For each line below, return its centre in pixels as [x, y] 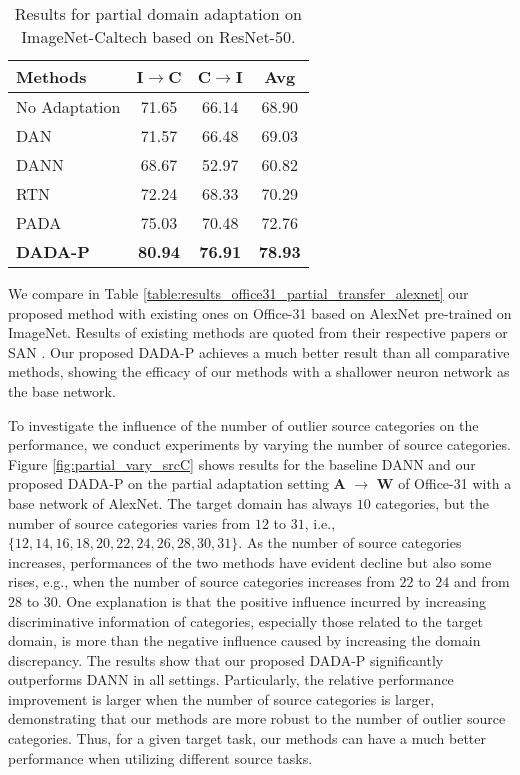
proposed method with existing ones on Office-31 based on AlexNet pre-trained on [260, 312]
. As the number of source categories [350, 542]
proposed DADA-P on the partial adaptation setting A [177, 483]
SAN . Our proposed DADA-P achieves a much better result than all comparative [259, 351]
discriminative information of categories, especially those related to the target [245, 620]
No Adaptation [68, 106]
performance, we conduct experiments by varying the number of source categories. [259, 444]
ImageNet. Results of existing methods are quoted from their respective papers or [258, 332]
